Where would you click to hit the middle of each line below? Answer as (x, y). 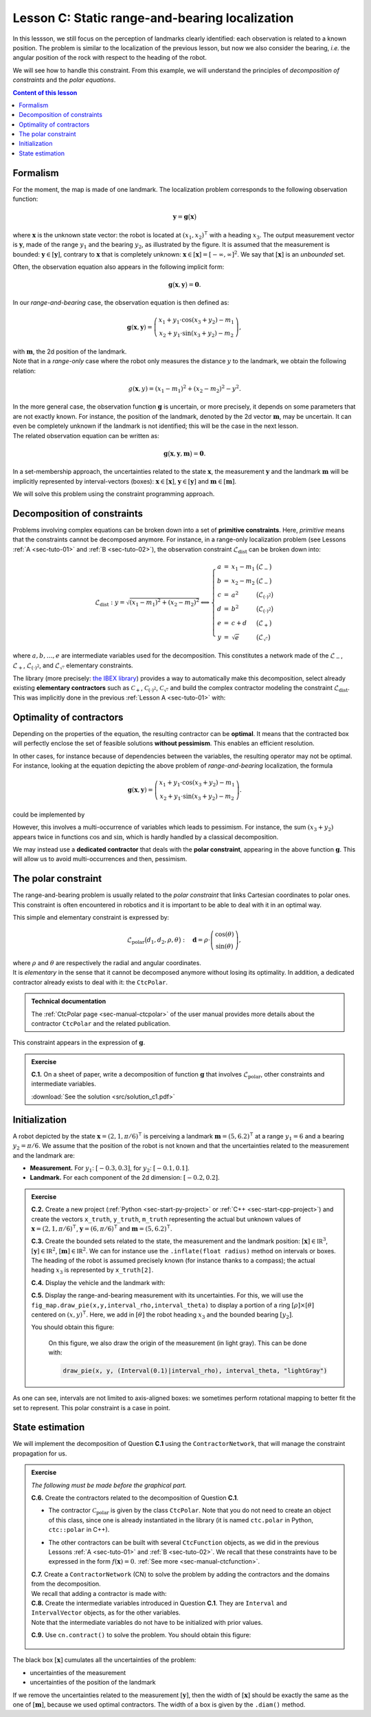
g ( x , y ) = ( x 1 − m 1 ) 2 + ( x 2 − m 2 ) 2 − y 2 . (185, 389)
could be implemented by (49, 814)
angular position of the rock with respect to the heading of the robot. (110, 58)
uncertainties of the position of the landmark (93, 1683)
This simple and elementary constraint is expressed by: (91, 917)
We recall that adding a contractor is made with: (99, 1593)
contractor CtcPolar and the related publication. (101, 1023)
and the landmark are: (44, 1155)
